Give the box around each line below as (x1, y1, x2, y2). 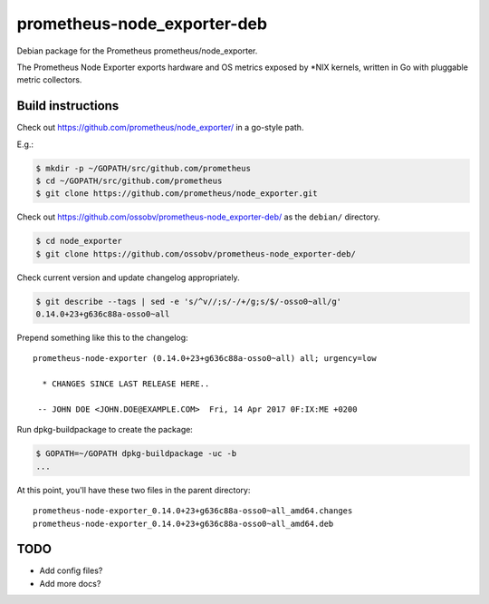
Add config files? (39, 565, 103, 576)
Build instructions (16, 98, 120, 113)
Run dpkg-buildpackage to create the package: (16, 424, 194, 435)
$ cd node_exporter (35, 236, 122, 247)
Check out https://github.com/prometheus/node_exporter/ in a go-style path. (16, 122, 304, 133)
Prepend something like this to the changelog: (16, 332, 189, 344)
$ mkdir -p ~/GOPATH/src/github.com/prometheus (35, 163, 251, 173)
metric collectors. (16, 74, 82, 85)
